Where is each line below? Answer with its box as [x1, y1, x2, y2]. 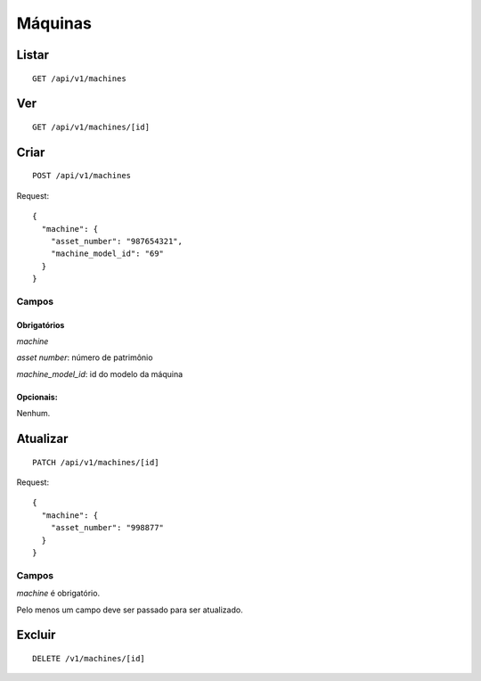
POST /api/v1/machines [32, 170, 132, 181]
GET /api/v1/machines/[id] [32, 121, 151, 132]
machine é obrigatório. [16, 588, 101, 599]
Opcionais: [16, 391, 58, 402]
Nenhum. [16, 408, 51, 419]
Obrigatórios [16, 319, 65, 330]
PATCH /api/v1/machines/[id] [32, 457, 159, 467]
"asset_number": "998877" [50, 522, 165, 533]
